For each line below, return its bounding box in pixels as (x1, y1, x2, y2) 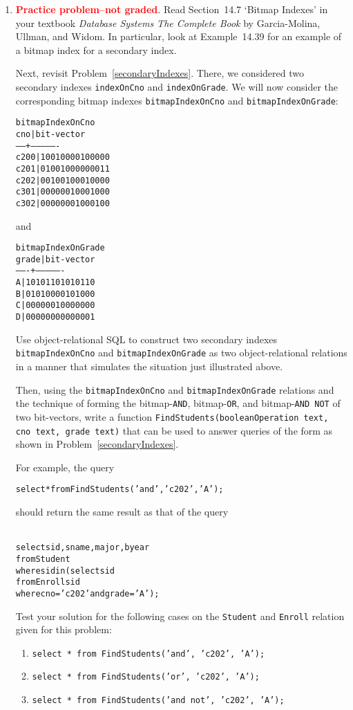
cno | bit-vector (15, 129, 86, 139)
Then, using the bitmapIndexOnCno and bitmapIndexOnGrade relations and (15, 382, 334, 397)
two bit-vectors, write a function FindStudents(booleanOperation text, (15, 409, 329, 424)
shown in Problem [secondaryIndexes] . (15, 437, 179, 451)
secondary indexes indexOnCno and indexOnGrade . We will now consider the (15, 79, 338, 93)
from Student (15, 554, 70, 564)
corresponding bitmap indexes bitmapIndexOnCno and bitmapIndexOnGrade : (15, 93, 338, 107)
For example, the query (15, 459, 115, 474)
